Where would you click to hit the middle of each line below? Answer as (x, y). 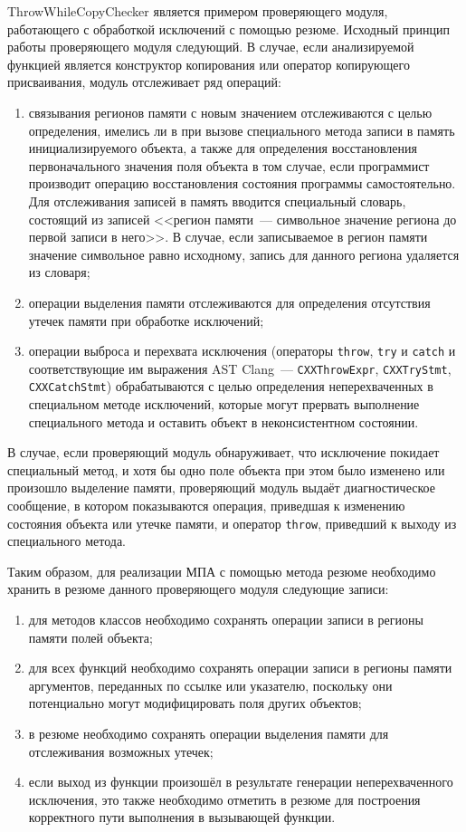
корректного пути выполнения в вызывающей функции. (182, 817)
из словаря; (59, 272)
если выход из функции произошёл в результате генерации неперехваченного (241, 782)
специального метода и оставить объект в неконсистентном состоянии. (223, 421)
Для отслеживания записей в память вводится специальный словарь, (217, 201)
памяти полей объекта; (90, 637)
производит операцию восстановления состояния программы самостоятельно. (242, 183)
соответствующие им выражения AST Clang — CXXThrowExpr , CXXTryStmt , (240, 368)
